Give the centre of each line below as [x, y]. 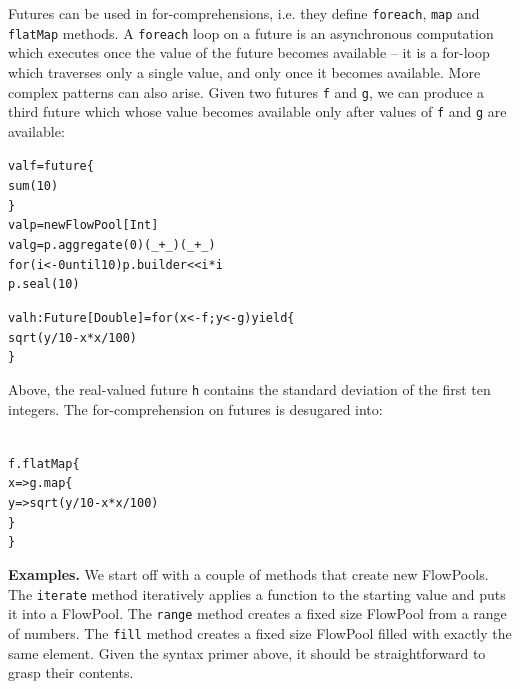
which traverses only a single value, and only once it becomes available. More [244, 71]
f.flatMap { [44, 463]
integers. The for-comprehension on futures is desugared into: [195, 408]
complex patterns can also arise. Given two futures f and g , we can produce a [246, 91]
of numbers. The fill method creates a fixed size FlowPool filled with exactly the [260, 633]
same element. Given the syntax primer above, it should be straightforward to [247, 652]
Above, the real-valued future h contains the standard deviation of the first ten [249, 388]
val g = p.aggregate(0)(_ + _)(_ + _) [112, 245]
